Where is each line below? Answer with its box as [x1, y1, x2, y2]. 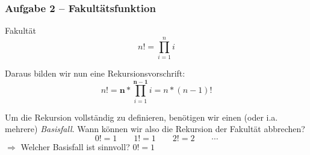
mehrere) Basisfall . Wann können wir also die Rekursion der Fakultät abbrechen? [5, 122, 305, 135]
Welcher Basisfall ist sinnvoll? [20, 140, 130, 153]
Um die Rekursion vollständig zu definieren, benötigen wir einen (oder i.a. [5, 110, 278, 123]
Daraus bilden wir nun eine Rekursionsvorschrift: [5, 66, 185, 79]
